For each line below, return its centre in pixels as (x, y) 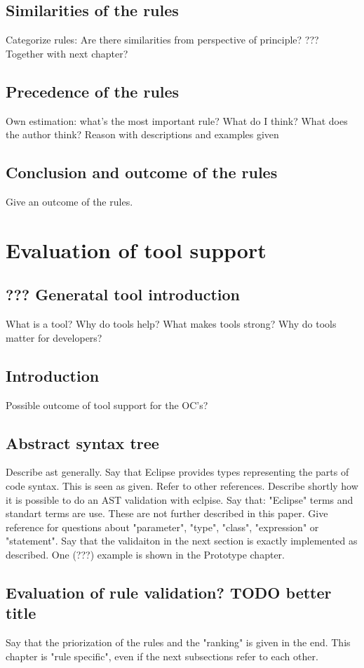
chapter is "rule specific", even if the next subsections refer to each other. (162, 656)
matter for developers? (54, 337)
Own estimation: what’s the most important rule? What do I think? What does (177, 120)
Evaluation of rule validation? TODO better (169, 592)
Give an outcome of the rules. (69, 201)
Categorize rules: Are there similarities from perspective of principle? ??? (162, 40)
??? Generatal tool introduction (123, 294)
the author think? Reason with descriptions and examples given (142, 134)
